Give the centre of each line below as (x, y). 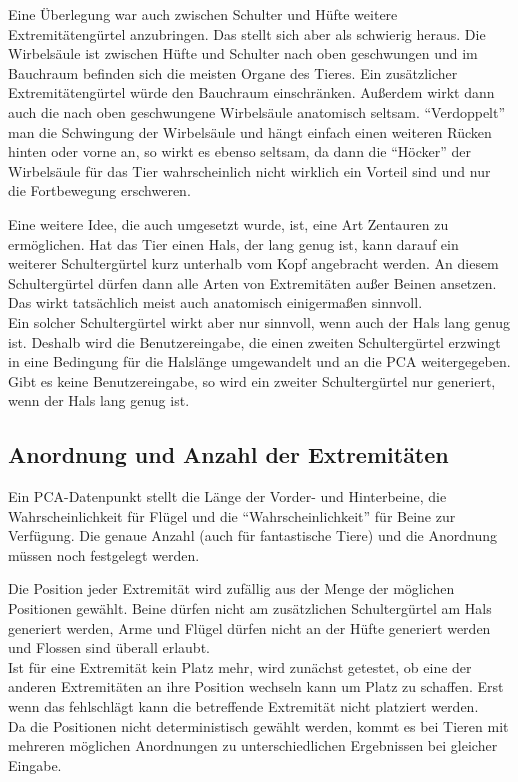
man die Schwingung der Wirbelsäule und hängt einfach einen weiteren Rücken (250, 131)
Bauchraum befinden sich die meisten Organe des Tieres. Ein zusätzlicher (233, 72)
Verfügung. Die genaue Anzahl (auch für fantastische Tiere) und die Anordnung (253, 535)
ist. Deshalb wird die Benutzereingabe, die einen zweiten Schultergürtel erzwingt (254, 341)
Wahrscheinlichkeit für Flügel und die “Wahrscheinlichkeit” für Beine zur (232, 515)
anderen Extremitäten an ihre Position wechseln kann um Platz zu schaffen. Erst (256, 686)
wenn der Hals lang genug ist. (99, 400)
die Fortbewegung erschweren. (99, 190)
